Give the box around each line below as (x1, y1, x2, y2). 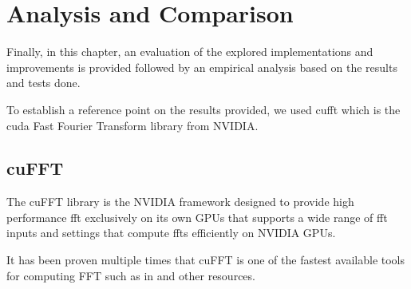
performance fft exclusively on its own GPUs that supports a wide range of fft (6, 208, 388, 225)
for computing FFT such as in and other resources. (6, 267, 255, 283)
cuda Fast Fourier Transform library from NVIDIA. (6, 117, 259, 133)
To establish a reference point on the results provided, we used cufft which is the (6, 101, 401, 117)
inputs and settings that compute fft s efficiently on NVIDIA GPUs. (6, 224, 336, 241)
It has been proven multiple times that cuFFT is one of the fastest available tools (6, 251, 405, 268)
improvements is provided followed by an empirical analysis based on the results (6, 58, 397, 75)
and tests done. (6, 74, 81, 91)
